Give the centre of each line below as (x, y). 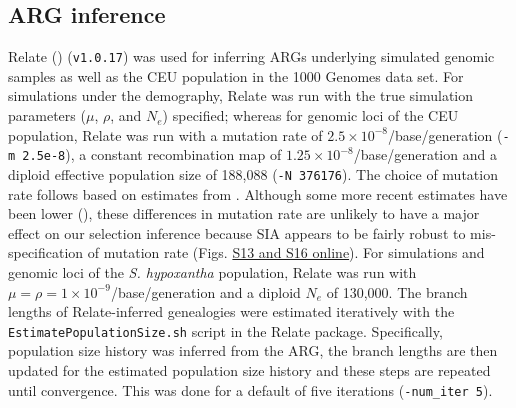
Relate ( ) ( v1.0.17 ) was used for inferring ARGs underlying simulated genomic (251, 56)
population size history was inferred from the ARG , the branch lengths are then (253, 350)
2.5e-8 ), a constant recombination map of (152, 154)
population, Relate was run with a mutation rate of (165, 134)
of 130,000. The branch (397, 291)
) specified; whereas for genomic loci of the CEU (310, 115)
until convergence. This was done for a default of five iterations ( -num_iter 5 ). (250, 389)
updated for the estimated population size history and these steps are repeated (249, 370)
